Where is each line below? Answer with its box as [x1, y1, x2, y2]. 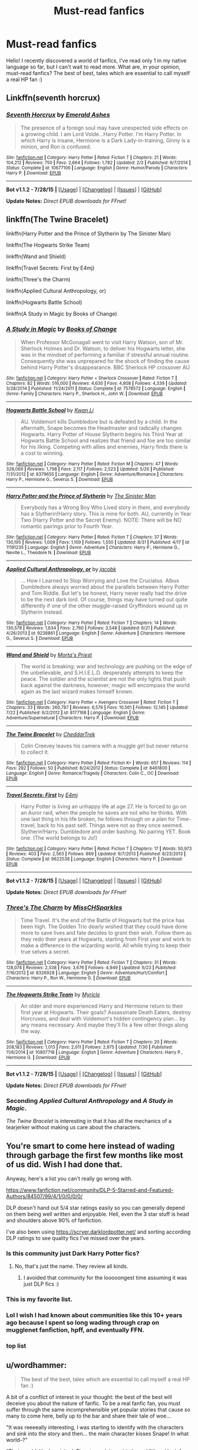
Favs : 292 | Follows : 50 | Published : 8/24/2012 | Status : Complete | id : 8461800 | [6, 765, 170, 771]
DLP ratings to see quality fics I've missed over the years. [6, 1235, 146, 1242]
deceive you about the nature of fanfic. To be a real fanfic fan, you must [6, 1400, 181, 1407]
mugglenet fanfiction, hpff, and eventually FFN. [6, 1326, 144, 1334]
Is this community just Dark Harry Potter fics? [6, 1250, 140, 1258]
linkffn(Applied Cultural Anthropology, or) [6, 287, 107, 294]
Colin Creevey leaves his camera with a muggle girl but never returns [20, 742, 189, 749]
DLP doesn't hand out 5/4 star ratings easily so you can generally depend [6, 1205, 185, 1212]
